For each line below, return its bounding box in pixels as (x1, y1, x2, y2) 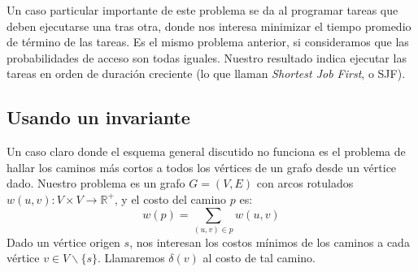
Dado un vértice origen (7, 233, 120, 250)
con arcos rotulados (256, 175, 354, 192)
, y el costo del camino (114, 190, 227, 207)
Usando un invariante (7, 105, 190, 130)
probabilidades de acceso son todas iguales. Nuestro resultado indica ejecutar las (7, 49, 407, 66)
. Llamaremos (97, 249, 165, 266)
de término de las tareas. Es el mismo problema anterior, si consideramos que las (7, 33, 409, 50)
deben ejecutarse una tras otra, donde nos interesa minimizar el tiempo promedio (7, 17, 411, 34)
